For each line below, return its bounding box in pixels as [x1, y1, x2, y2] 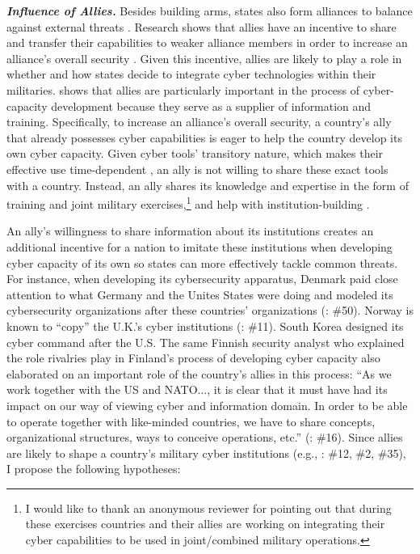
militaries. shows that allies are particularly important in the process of [6, 81, 360, 98]
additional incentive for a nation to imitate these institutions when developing [6, 238, 393, 255]
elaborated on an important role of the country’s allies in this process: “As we [6, 365, 392, 382]
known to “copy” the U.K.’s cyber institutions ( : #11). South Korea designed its [6, 317, 404, 334]
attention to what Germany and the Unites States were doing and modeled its [6, 285, 393, 302]
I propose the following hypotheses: [6, 460, 181, 477]
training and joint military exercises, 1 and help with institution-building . [6, 193, 370, 212]
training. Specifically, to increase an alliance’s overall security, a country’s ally [6, 113, 392, 130]
